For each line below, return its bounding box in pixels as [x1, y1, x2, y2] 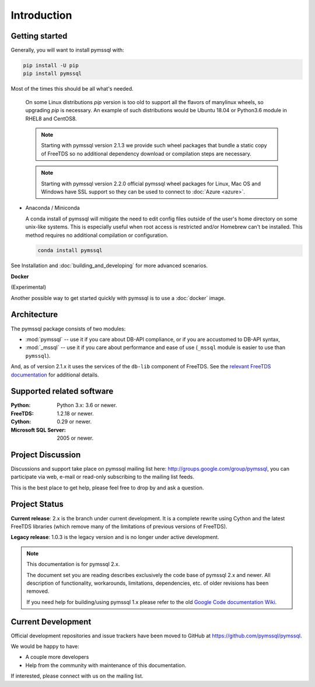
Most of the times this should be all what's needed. [10, 85, 134, 92]
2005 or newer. [57, 434, 94, 441]
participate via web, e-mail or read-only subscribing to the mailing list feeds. [10, 474, 195, 481]
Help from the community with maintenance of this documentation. [25, 661, 187, 669]
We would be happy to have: [10, 643, 79, 650]
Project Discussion [10, 450, 81, 460]
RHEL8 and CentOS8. [25, 115, 77, 122]
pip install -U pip [23, 62, 79, 69]
